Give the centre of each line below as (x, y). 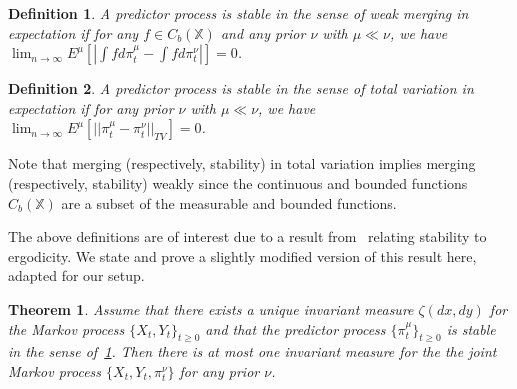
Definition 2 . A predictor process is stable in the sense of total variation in (241, 88)
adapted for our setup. (76, 275)
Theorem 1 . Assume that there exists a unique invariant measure (211, 308)
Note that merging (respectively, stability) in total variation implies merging (242, 163)
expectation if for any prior (91, 107)
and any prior (263, 32)
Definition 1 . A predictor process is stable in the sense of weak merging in (238, 13)
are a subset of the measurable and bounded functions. (229, 202)
